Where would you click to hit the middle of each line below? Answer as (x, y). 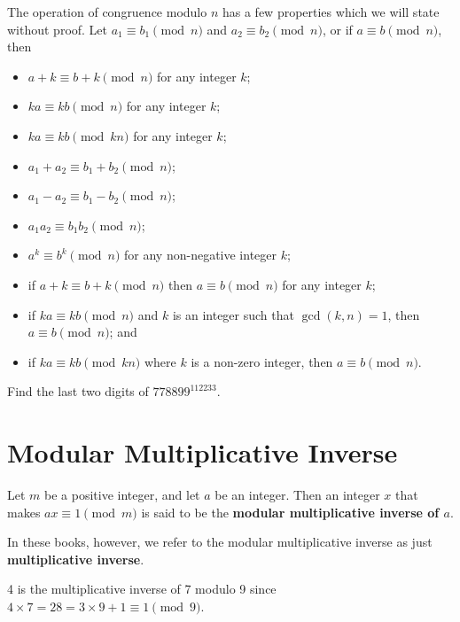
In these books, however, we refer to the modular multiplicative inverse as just (220, 542)
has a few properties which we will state (331, 12)
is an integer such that (233, 314)
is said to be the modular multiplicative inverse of (290, 512)
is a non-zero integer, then (262, 361)
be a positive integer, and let (122, 495)
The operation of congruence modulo (107, 12)
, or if (337, 29)
